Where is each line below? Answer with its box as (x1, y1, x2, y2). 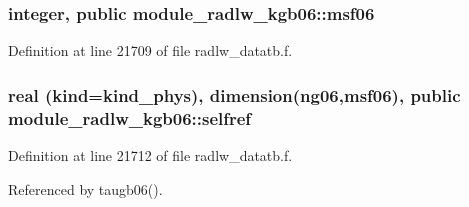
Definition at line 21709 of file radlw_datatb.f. (8, 40, 293, 61)
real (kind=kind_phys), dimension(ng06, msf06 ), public (8, 82, 461, 107)
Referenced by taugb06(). (8, 178, 163, 199)
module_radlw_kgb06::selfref (8, 105, 252, 130)
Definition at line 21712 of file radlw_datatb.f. (8, 144, 293, 165)
